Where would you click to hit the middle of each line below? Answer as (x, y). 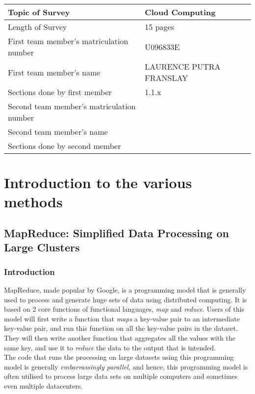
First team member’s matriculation (68, 41)
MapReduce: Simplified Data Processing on (116, 233)
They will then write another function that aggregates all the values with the (120, 337)
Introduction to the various (98, 183)
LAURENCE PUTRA (183, 66)
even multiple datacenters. (43, 385)
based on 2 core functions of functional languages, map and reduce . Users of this (124, 309)
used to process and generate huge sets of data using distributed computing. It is (126, 299)
